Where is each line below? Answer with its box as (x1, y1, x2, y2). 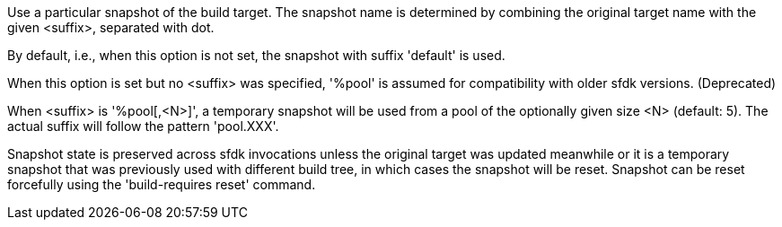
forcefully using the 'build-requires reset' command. (7, 177, 316, 192)
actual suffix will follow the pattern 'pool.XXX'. (7, 118, 279, 134)
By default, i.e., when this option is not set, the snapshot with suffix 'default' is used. (7, 48, 505, 63)
